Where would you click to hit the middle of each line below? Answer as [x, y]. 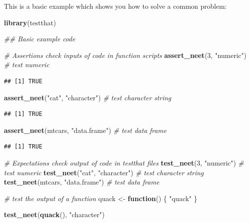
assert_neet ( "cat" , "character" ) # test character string [88, 97]
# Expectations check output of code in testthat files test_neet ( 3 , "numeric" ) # [124, 162]
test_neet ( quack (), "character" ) [54, 214]
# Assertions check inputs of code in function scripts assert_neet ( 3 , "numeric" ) [125, 55]
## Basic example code [40, 39]
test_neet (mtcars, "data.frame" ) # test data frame [82, 182]
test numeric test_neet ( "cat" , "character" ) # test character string [104, 172]
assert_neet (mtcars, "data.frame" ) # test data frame [85, 130]
